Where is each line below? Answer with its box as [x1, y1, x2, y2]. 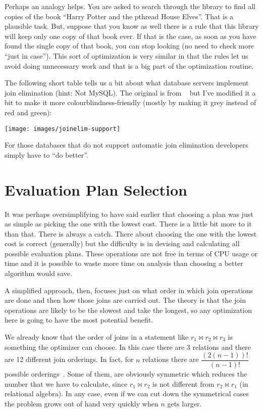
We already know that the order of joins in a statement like [5, 332, 189, 342]
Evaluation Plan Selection [5, 179, 187, 200]
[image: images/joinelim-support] [5, 125, 121, 132]
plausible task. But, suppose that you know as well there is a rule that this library [5, 21, 259, 31]
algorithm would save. [5, 268, 72, 279]
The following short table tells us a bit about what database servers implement [5, 77, 249, 88]
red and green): [5, 107, 52, 117]
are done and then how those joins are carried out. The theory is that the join [5, 295, 246, 305]
